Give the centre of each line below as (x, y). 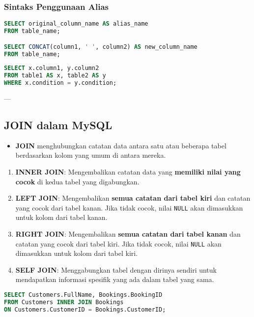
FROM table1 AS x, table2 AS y (55, 76)
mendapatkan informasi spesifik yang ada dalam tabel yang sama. (115, 279)
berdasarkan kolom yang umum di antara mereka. (91, 155)
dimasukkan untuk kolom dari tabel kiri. (77, 253)
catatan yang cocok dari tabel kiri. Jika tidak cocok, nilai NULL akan (118, 243)
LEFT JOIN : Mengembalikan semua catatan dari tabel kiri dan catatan (133, 198)
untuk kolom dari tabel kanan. (61, 217)
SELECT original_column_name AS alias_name (76, 24)
